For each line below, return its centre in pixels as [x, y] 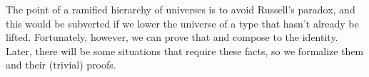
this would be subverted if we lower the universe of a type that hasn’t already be [182, 23]
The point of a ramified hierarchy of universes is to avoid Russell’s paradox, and [181, 9]
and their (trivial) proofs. [61, 65]
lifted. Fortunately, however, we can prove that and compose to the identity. [172, 37]
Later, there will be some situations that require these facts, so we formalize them [185, 51]
